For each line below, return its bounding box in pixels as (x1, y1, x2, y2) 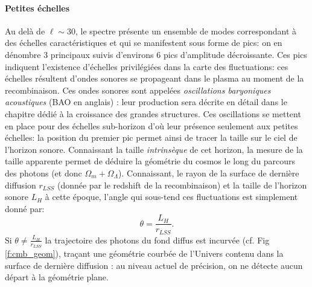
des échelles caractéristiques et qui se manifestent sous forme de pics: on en (5, 36, 282, 49)
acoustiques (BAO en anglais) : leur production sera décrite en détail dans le (5, 95, 287, 108)
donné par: (5, 202, 45, 214)
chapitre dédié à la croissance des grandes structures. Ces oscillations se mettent (5, 107, 301, 120)
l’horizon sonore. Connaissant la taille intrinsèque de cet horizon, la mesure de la (5, 143, 303, 155)
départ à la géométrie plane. (5, 271, 109, 283)
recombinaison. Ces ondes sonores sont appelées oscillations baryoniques (5, 83, 271, 96)
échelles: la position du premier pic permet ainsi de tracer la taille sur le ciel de (5, 131, 298, 144)
